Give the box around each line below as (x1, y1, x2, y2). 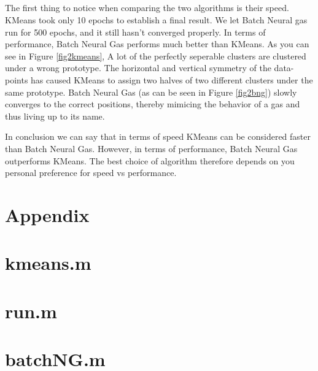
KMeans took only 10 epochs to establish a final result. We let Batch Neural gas (5, 13, 308, 26)
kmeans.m (5, 250, 91, 275)
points (5, 73, 28, 86)
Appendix (5, 202, 90, 227)
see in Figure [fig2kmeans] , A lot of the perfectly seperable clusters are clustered (5, 49, 306, 62)
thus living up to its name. (5, 109, 105, 122)
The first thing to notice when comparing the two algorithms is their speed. (5, 1, 289, 14)
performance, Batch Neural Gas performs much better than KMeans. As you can (5, 37, 309, 50)
